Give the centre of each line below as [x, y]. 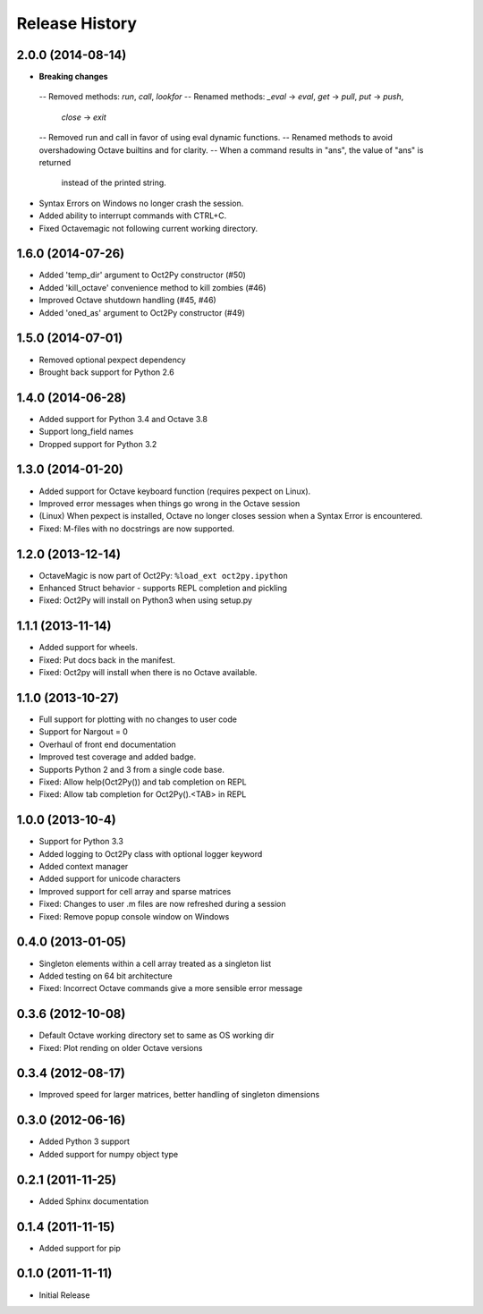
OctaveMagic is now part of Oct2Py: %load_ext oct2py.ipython [163, 575]
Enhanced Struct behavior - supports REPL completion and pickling [163, 588]
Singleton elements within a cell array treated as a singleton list [155, 963]
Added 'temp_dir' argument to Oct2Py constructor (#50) [142, 275]
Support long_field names [86, 432]
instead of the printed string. [114, 182]
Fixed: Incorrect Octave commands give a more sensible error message [171, 988]
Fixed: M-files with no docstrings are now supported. [137, 529]
